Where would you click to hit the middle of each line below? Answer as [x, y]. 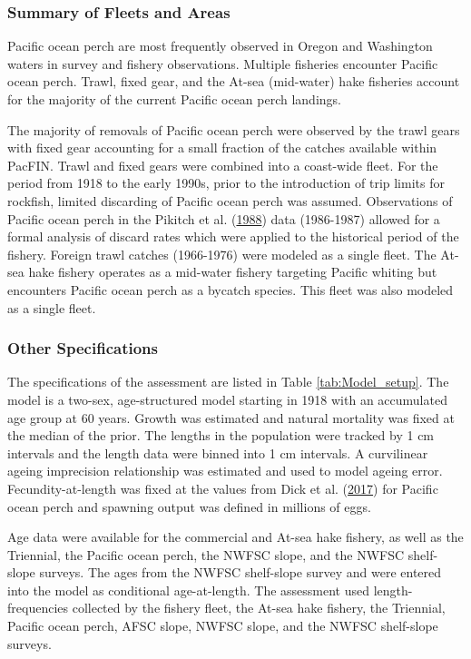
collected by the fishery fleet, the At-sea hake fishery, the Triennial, [259, 608]
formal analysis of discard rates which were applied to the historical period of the [233, 236]
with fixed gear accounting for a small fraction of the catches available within [222, 148]
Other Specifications [83, 348]
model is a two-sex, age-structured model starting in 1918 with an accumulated [227, 399]
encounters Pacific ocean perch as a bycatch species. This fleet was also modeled [231, 289]
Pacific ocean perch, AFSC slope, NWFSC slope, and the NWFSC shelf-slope [223, 626]
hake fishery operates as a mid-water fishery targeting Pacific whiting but [233, 272]
